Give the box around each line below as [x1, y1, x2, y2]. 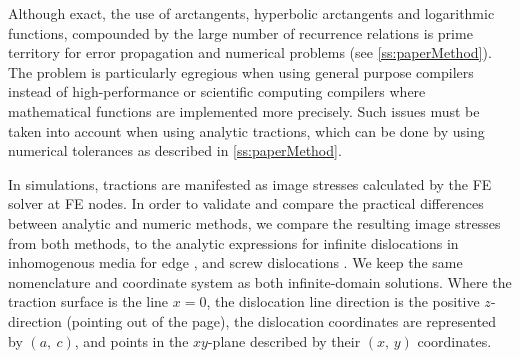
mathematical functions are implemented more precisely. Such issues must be [8, 100, 480, 121]
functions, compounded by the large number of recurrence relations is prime [8, 22, 473, 43]
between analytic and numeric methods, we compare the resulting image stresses [8, 212, 501, 233]
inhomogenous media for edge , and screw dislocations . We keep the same [8, 252, 463, 273]
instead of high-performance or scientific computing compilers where [8, 81, 426, 102]
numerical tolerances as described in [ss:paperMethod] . [8, 140, 342, 161]
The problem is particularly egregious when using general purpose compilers [8, 61, 474, 82]
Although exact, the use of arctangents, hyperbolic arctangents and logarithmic [8, 3, 495, 23]
